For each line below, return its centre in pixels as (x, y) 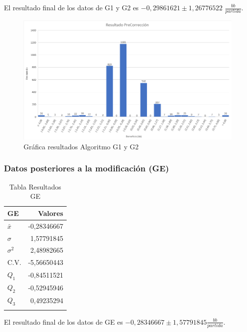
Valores (50, 213)
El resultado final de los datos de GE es (63, 321)
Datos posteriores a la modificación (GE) (86, 168)
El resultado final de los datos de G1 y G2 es (71, 7)
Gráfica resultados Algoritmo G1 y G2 (81, 146)
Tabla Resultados (35, 186)
